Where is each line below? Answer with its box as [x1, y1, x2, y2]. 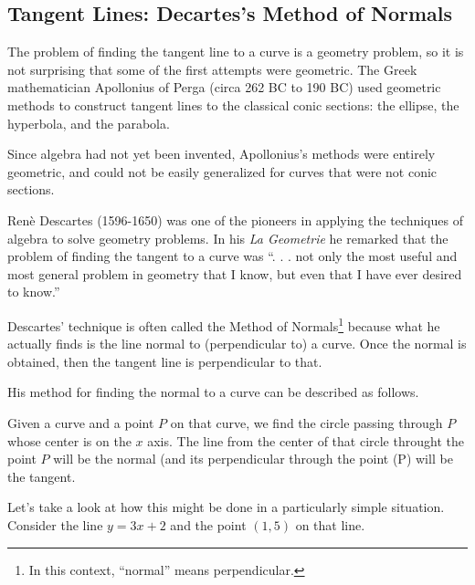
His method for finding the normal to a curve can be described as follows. [7, 382, 419, 402]
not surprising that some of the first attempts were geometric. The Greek [7, 59, 417, 78]
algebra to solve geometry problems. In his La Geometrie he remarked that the [7, 228, 449, 247]
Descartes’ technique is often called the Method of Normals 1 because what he [7, 313, 440, 335]
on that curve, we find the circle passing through [170, 413, 443, 432]
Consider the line [7, 515, 103, 534]
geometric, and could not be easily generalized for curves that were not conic [7, 162, 438, 181]
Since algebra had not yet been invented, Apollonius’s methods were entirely [7, 144, 436, 163]
